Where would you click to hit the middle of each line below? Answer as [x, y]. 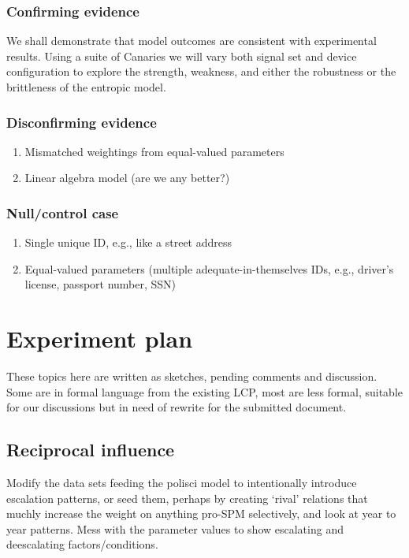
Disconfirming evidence [82, 122]
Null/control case [63, 212]
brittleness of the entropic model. [86, 87]
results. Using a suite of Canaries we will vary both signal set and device [182, 56]
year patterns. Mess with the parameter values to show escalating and [175, 528]
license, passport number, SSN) [100, 284]
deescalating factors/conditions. [82, 544]
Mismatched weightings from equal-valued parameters [154, 151]
